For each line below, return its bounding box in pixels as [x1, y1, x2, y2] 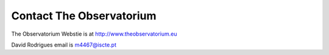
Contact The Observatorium [11, 9, 157, 22]
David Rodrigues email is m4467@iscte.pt [11, 41, 117, 48]
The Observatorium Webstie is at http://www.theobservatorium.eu [11, 30, 177, 37]
